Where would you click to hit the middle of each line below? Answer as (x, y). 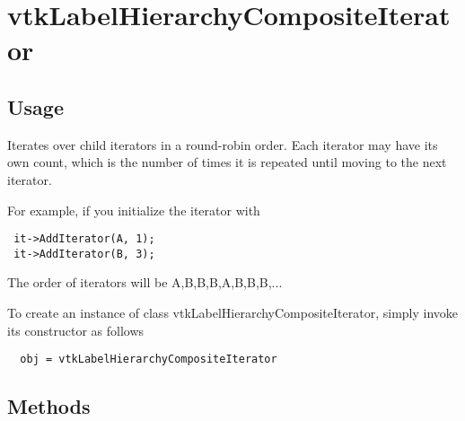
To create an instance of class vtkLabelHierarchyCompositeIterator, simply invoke (233, 313)
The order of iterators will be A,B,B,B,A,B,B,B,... (145, 282)
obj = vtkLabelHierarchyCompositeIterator (149, 360)
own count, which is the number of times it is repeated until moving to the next (227, 162)
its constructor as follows (76, 330)
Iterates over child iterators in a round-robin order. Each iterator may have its (223, 144)
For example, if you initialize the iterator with (134, 210)
